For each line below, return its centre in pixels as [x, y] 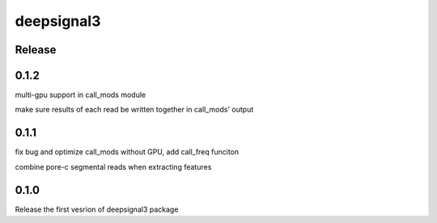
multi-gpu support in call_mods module [80, 95]
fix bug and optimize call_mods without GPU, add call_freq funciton [127, 152]
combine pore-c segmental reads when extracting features [113, 166]
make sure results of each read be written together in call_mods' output [134, 110]
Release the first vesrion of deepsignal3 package [97, 209]
